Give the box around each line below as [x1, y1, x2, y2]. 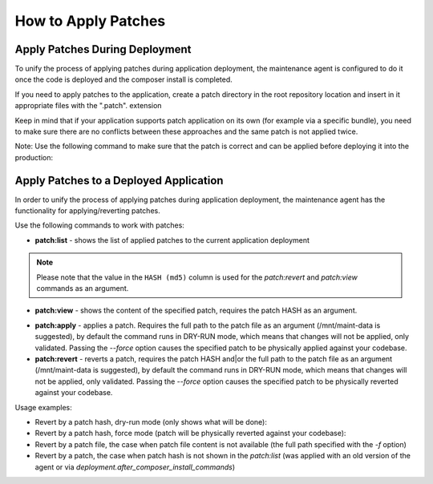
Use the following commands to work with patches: [14, 220, 184, 230]
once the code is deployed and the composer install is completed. [14, 75, 233, 84]
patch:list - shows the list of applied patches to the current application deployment [34, 235, 310, 244]
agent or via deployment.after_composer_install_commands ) [34, 462, 236, 472]
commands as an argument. [36, 284, 129, 293]
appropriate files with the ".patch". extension [14, 101, 162, 111]
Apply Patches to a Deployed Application [14, 173, 224, 188]
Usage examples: [14, 402, 72, 412]
